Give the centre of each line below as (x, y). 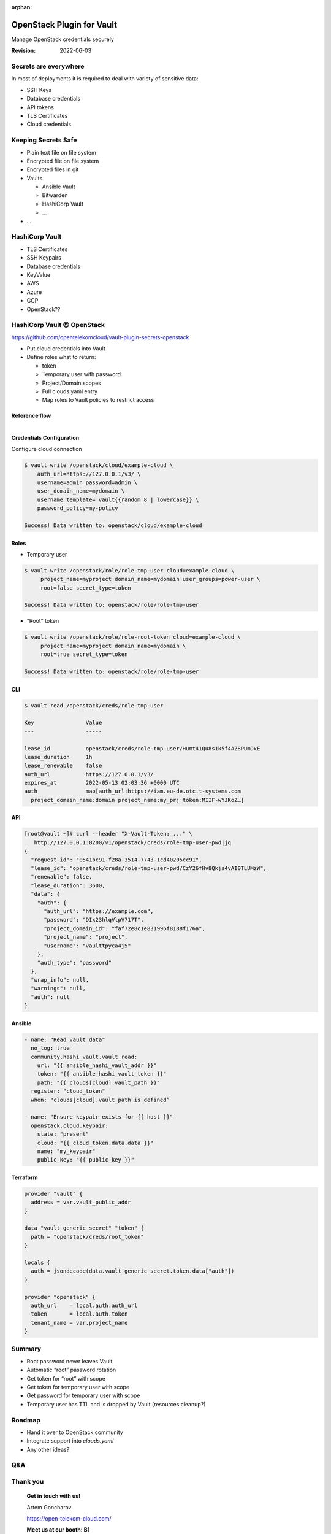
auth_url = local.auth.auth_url (84, 1305)
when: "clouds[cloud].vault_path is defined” (100, 1100)
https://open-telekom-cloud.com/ (69, 1519)
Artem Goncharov (49, 1507)
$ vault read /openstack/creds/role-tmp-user (94, 705)
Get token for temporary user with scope (78, 1387)
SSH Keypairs (44, 258)
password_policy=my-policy (78, 508)
